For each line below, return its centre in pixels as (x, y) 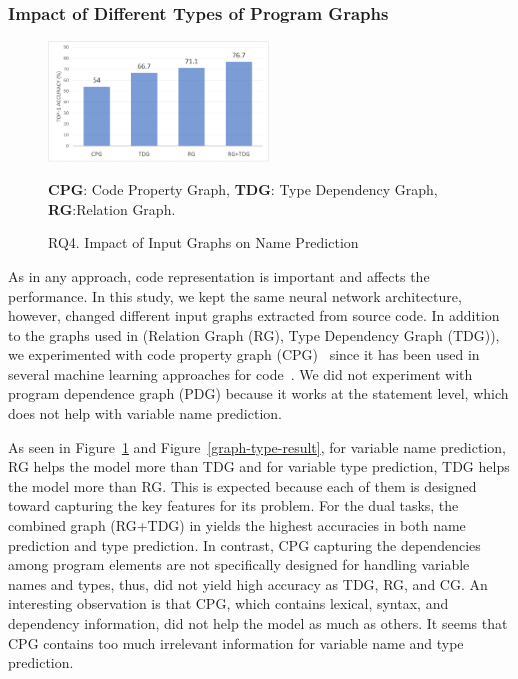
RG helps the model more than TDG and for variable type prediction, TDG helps (259, 466)
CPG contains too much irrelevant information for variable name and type (236, 642)
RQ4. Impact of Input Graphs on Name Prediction (203, 242)
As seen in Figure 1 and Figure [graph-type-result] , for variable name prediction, (257, 446)
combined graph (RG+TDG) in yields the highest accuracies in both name (237, 525)
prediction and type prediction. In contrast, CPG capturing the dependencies (244, 544)
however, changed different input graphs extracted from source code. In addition (254, 315)
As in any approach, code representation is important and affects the (219, 275)
